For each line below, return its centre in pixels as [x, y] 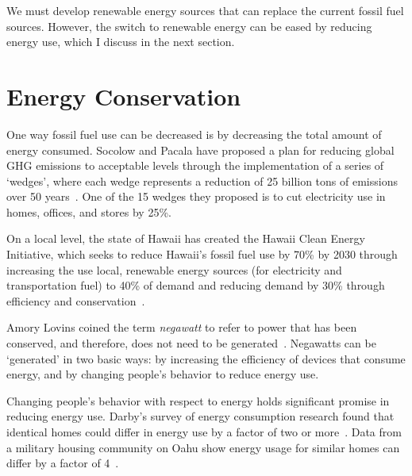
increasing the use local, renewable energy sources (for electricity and [174, 269]
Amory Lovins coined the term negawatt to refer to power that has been [182, 327]
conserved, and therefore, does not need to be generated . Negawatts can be [191, 343]
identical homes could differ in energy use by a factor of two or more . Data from [204, 432]
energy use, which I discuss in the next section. [121, 42]
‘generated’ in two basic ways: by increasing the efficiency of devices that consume [206, 358]
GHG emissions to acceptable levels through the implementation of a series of [195, 165]
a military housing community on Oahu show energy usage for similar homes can [203, 447]
